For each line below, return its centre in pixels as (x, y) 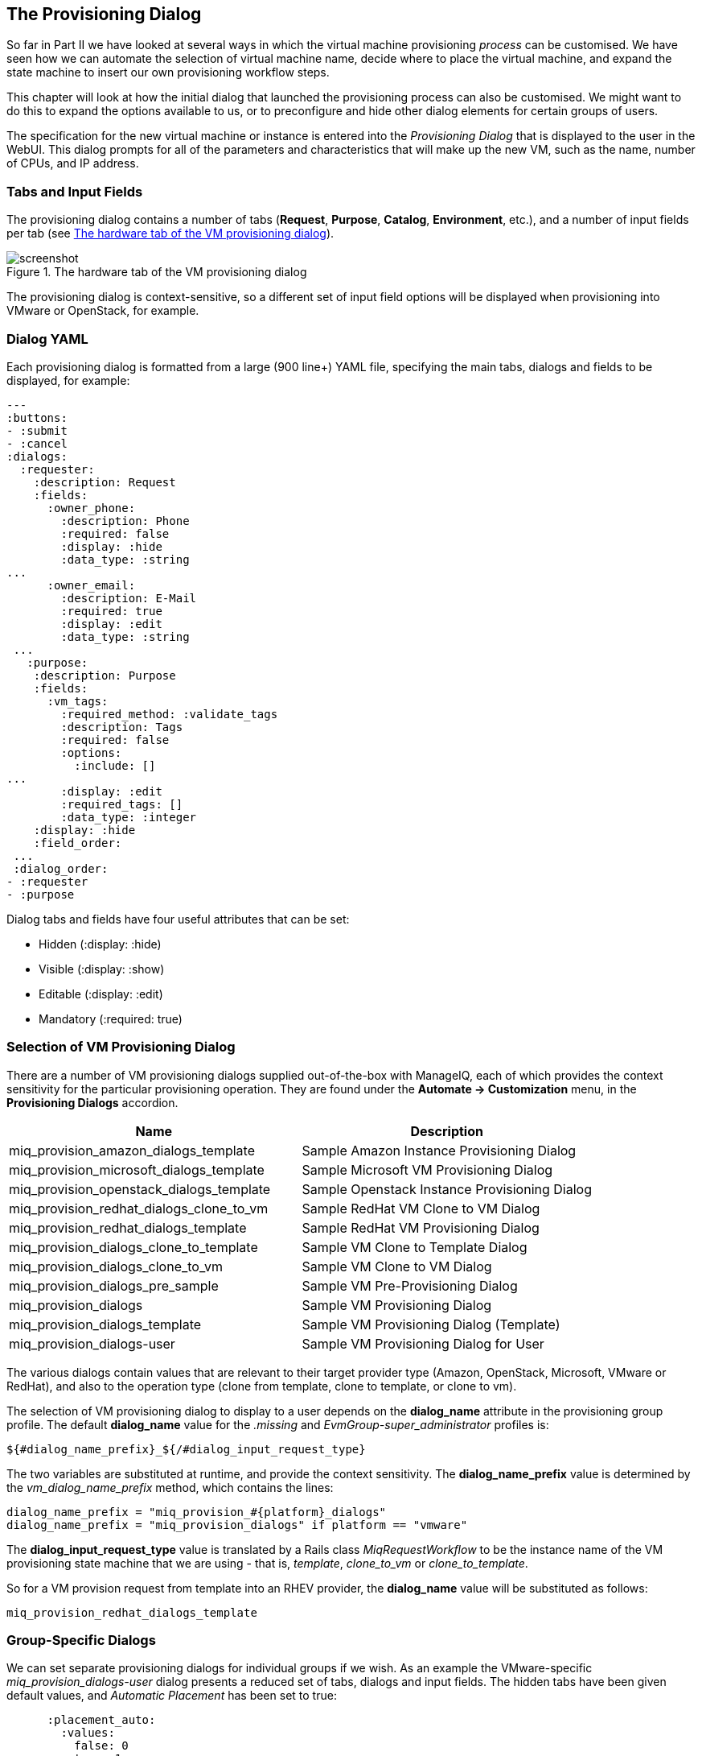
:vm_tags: (78, 701)
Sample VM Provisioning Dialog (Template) (431, 1324)
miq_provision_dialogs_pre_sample (114, 1285)
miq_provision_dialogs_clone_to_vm (116, 1266)
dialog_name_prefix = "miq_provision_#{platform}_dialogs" (197, 1512)
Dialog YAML (47, 339)
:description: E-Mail (129, 598)
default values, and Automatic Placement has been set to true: (172, 1696)
